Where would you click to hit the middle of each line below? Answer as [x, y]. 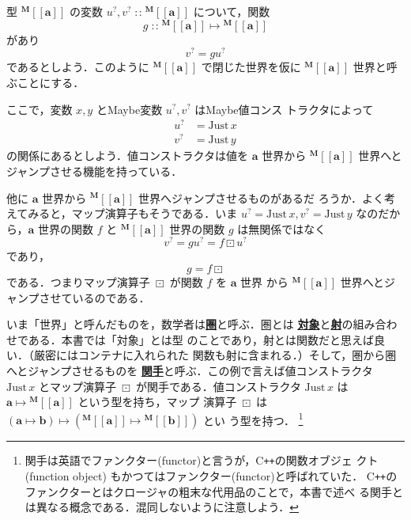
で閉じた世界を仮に [251, 67]
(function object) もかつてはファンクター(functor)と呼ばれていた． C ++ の [211, 476]
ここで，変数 [40, 109]
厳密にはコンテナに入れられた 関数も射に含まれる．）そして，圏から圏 [215, 355]
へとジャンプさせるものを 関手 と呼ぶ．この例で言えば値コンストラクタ [190, 370]
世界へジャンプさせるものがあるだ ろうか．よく [261, 197]
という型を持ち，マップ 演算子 [157, 402]
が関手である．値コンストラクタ [218, 386]
